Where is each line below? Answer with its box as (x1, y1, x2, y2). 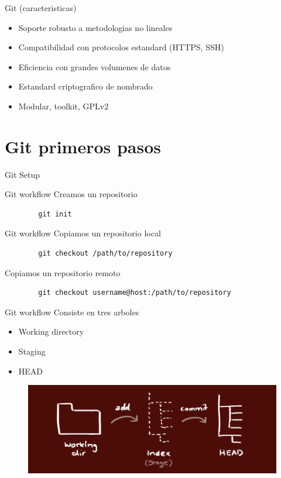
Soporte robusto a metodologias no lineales (18, 21, 173, 33)
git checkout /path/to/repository (38, 249, 173, 258)
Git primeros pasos (5, 134, 162, 158)
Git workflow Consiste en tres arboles (5, 305, 139, 318)
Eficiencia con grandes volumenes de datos (18, 60, 171, 73)
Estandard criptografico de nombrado (18, 80, 153, 92)
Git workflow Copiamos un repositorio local (5, 227, 161, 239)
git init (38, 209, 72, 218)
